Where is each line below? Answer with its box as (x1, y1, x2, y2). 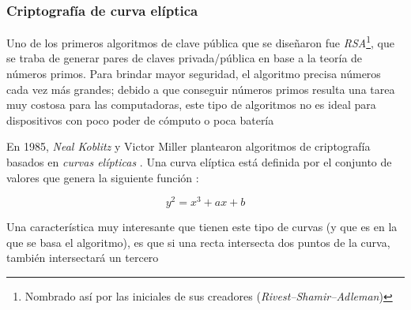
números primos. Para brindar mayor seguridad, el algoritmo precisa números (6, 65, 381, 82)
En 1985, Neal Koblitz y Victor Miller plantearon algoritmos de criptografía (6, 138, 371, 155)
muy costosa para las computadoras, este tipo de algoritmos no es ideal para (6, 96, 376, 113)
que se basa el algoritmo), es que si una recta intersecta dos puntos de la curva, (6, 233, 390, 250)
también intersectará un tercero (6, 249, 159, 266)
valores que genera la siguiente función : (6, 169, 199, 185)
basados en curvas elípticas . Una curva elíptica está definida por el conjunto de (6, 154, 392, 170)
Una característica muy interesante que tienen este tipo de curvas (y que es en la (6, 218, 398, 235)
